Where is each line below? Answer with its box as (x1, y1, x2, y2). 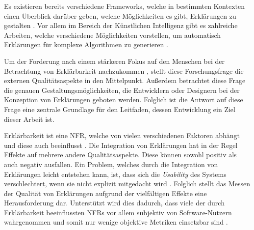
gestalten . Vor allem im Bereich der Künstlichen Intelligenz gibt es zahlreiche (4, 20, 238, 30)
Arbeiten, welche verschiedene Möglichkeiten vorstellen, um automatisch (4, 29, 221, 40)
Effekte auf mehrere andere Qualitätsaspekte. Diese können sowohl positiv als (4, 149, 237, 160)
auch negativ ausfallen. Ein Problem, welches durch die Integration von (4, 159, 218, 169)
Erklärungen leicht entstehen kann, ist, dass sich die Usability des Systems (4, 169, 227, 179)
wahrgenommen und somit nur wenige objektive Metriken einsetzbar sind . (4, 217, 228, 227)
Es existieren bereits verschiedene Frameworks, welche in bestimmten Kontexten (4, 1, 245, 11)
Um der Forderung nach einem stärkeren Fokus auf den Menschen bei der (4, 56, 225, 66)
